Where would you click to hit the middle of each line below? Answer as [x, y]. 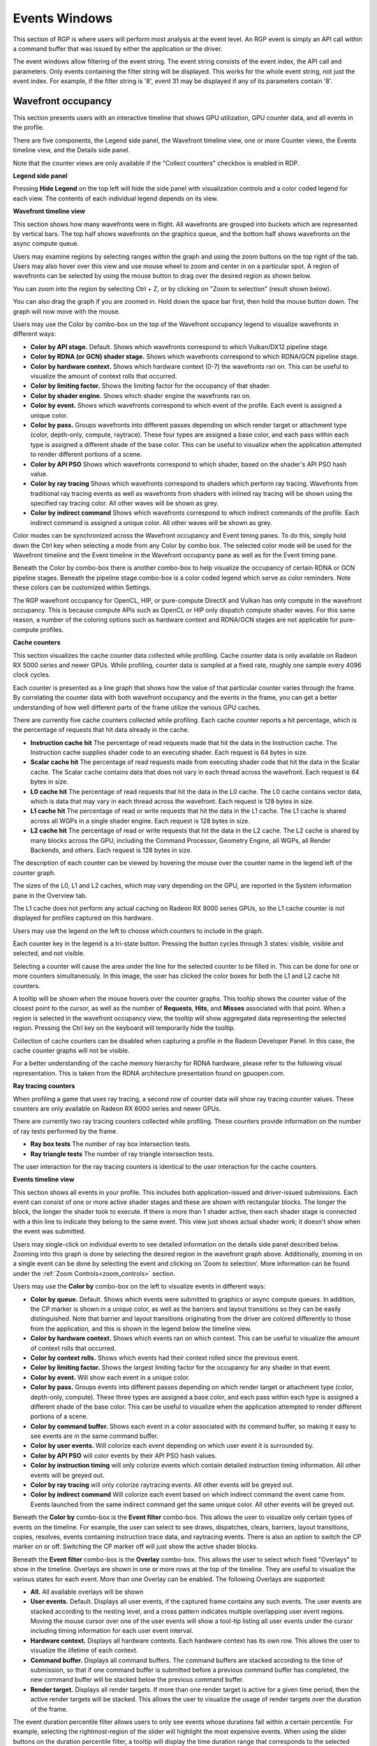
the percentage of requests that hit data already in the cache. [101, 730]
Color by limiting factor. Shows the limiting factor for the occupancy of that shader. [151, 386]
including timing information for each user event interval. [112, 1631]
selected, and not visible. [49, 953]
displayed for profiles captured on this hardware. [83, 918]
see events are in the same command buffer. [94, 1436]
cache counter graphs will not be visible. [71, 1050]
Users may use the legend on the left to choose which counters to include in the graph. [138, 931]
